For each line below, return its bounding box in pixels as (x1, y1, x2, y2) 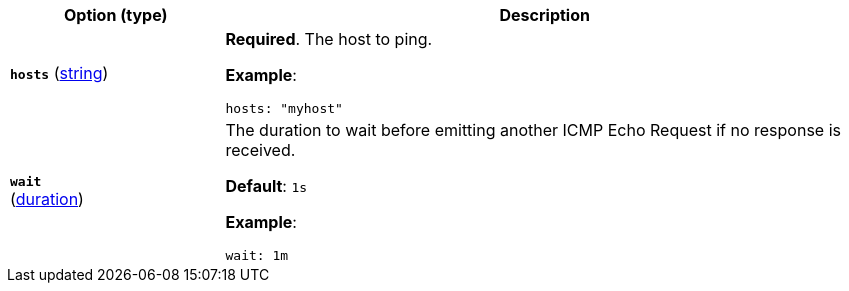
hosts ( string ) (10, 62, 109, 83)
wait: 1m (225, 248, 289, 263)
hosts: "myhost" (225, 101, 343, 116)
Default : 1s (225, 176, 308, 196)
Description (499, 5, 590, 25)
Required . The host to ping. (225, 29, 433, 49)
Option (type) (64, 5, 168, 25)
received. (225, 140, 296, 160)
